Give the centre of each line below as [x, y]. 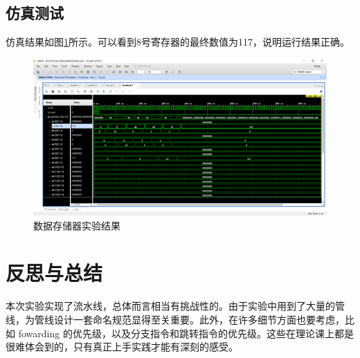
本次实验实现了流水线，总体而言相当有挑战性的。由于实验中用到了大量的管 [175, 306]
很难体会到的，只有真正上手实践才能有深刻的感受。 [122, 347]
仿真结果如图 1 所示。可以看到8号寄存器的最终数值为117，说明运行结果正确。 [178, 42]
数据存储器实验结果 [77, 225]
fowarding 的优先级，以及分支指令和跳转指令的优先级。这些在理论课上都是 [186, 333]
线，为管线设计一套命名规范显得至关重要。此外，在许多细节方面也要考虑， [175, 320]
